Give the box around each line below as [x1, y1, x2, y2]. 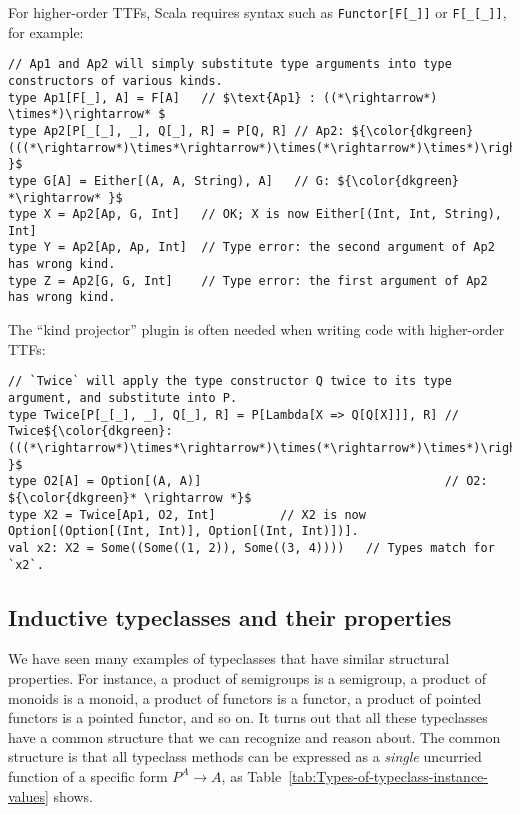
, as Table [221, 765, 282, 786]
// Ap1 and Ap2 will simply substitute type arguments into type [8, 57, 452, 72]
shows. [53, 785, 94, 806]
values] [8, 785, 49, 806]
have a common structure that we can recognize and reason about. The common [8, 726, 501, 747]
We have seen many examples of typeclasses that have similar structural [8, 648, 450, 669]
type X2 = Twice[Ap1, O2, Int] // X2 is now [8, 507, 366, 522]
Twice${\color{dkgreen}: [8, 424, 173, 439]
